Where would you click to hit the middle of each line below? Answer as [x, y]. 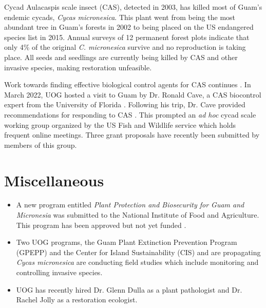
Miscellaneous [54, 180]
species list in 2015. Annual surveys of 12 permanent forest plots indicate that [127, 37]
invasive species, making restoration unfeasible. [78, 67]
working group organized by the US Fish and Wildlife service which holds [120, 124]
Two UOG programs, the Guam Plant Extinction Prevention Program [127, 242]
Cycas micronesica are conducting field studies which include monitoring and [137, 262]
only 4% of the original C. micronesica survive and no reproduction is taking [125, 47]
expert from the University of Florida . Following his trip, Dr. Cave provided [125, 104]
